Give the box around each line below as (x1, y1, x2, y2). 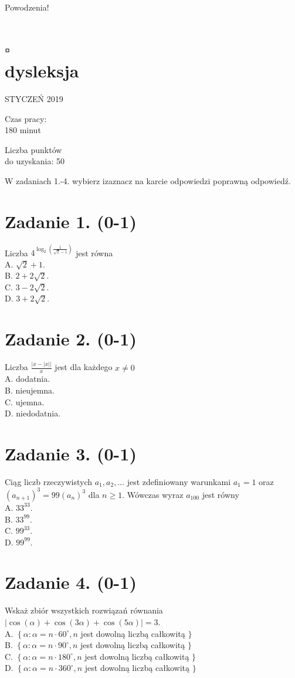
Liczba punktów (5, 143, 62, 155)
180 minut (5, 124, 41, 136)
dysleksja (5, 58, 79, 82)
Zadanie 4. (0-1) (5, 570, 137, 594)
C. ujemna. (5, 395, 45, 408)
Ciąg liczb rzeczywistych (5, 475, 93, 487)
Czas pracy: (5, 112, 47, 124)
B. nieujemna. (5, 384, 55, 396)
